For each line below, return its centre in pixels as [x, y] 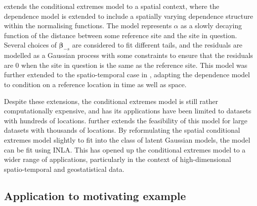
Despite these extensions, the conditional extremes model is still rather [111, 101]
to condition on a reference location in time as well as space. [95, 84]
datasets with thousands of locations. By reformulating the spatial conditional [122, 130]
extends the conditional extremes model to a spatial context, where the [112, 6]
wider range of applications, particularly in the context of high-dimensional [118, 159]
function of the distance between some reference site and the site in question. [121, 35]
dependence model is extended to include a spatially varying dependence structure [128, 16]
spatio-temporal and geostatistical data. [64, 169]
